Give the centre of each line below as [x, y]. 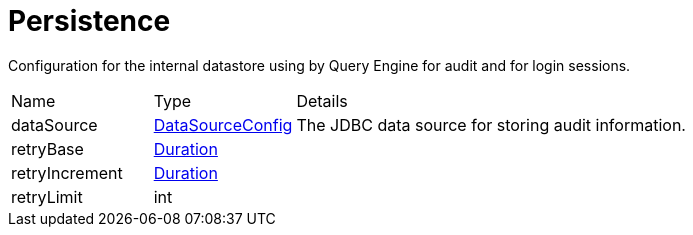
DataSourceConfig [223, 124]
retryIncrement [67, 172]
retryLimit [47, 196]
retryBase [47, 148]
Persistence [89, 21]
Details [322, 100]
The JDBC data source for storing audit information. [491, 124]
